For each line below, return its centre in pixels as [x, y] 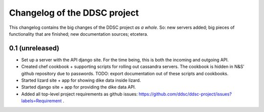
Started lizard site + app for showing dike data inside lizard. [81, 80]
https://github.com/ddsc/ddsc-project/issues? [185, 94]
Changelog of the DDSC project [74, 13]
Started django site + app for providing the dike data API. [79, 87]
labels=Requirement [42, 101]
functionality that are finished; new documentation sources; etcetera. [79, 34]
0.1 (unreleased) [34, 48]
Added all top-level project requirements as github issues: [79, 94]
